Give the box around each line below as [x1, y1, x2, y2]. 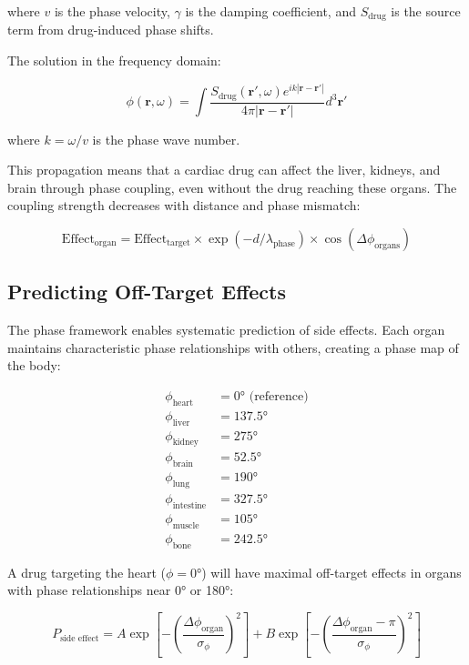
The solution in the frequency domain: [7, 51, 221, 70]
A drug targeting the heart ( [7, 562, 166, 581]
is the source [391, 2, 461, 20]
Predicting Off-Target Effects [7, 277, 287, 306]
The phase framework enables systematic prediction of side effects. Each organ [7, 320, 445, 339]
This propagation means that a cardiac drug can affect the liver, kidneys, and [7, 160, 441, 179]
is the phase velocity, [54, 2, 170, 20]
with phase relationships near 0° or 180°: [7, 580, 234, 600]
